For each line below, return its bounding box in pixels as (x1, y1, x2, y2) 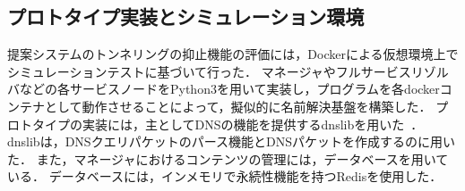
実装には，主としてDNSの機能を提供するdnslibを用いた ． (82, 114, 424, 133)
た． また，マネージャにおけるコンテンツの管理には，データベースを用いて (7, 149, 449, 168)
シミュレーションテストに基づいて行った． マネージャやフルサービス (7, 62, 411, 80)
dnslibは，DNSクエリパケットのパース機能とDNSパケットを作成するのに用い (7, 132, 455, 151)
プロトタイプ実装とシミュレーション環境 (7, 3, 365, 30)
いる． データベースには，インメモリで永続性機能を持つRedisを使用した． (7, 167, 443, 186)
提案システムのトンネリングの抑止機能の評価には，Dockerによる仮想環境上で (7, 45, 459, 63)
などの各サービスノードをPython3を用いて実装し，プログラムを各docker (19, 79, 440, 98)
